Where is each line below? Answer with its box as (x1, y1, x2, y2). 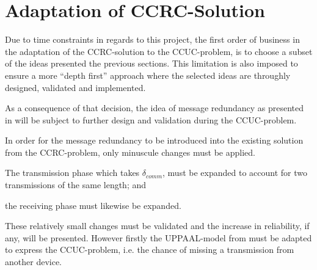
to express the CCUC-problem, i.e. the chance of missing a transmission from (5, 243, 294, 256)
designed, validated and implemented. (5, 81, 146, 93)
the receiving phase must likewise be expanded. (5, 199, 181, 211)
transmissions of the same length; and (5, 178, 147, 191)
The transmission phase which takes (5, 166, 140, 179)
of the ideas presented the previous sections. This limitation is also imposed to (5, 57, 298, 70)
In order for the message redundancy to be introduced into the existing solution (5, 134, 304, 147)
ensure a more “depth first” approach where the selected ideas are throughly (5, 68, 291, 81)
